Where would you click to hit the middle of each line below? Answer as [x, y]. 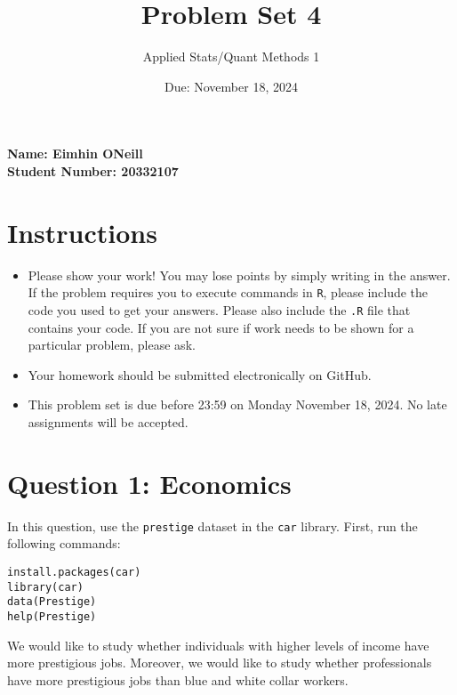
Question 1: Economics [149, 483]
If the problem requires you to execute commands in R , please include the [228, 292]
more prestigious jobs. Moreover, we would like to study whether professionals [220, 663]
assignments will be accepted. [108, 421]
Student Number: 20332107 [93, 170]
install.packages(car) [74, 572]
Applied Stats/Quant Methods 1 [231, 57]
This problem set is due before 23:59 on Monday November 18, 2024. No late [237, 404]
